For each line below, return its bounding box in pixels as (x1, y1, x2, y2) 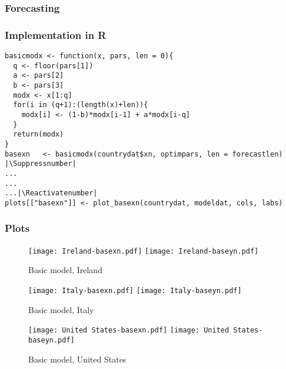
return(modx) (13, 130, 64, 139)
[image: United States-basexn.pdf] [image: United (28, 326, 230, 335)
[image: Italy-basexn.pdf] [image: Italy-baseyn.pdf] (28, 287, 242, 295)
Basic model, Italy (28, 303, 94, 315)
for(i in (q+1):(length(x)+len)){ (13, 101, 148, 109)
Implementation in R (5, 27, 107, 42)
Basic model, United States (28, 353, 127, 365)
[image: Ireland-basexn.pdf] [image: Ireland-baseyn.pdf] (28, 247, 259, 255)
